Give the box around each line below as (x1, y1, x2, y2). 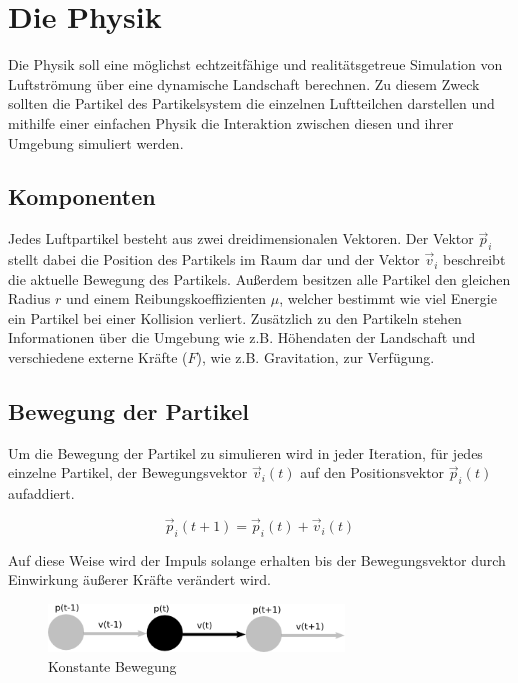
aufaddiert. (8, 483, 75, 504)
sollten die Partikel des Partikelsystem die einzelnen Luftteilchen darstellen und (8, 93, 495, 114)
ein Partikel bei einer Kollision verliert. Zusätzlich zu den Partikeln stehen (8, 307, 462, 328)
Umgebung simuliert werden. (8, 132, 184, 153)
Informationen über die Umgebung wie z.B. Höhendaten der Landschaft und (8, 327, 476, 348)
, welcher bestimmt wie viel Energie (279, 288, 497, 309)
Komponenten (8, 181, 156, 212)
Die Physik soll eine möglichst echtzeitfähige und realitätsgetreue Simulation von (8, 54, 503, 75)
